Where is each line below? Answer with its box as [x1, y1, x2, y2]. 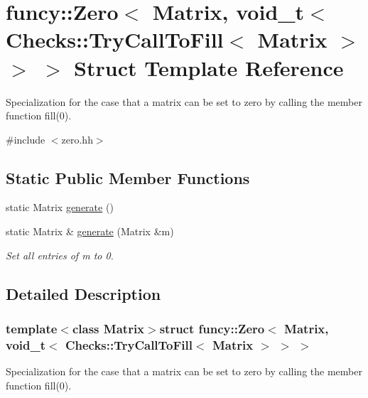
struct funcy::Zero [159, 319, 265, 337]
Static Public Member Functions [6, 166, 250, 188]
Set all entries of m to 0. [6, 247, 114, 262]
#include [6, 131, 45, 146]
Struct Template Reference [74, 53, 344, 82]
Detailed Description [6, 282, 161, 304]
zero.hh [61, 131, 93, 146]
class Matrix [72, 319, 145, 337]
